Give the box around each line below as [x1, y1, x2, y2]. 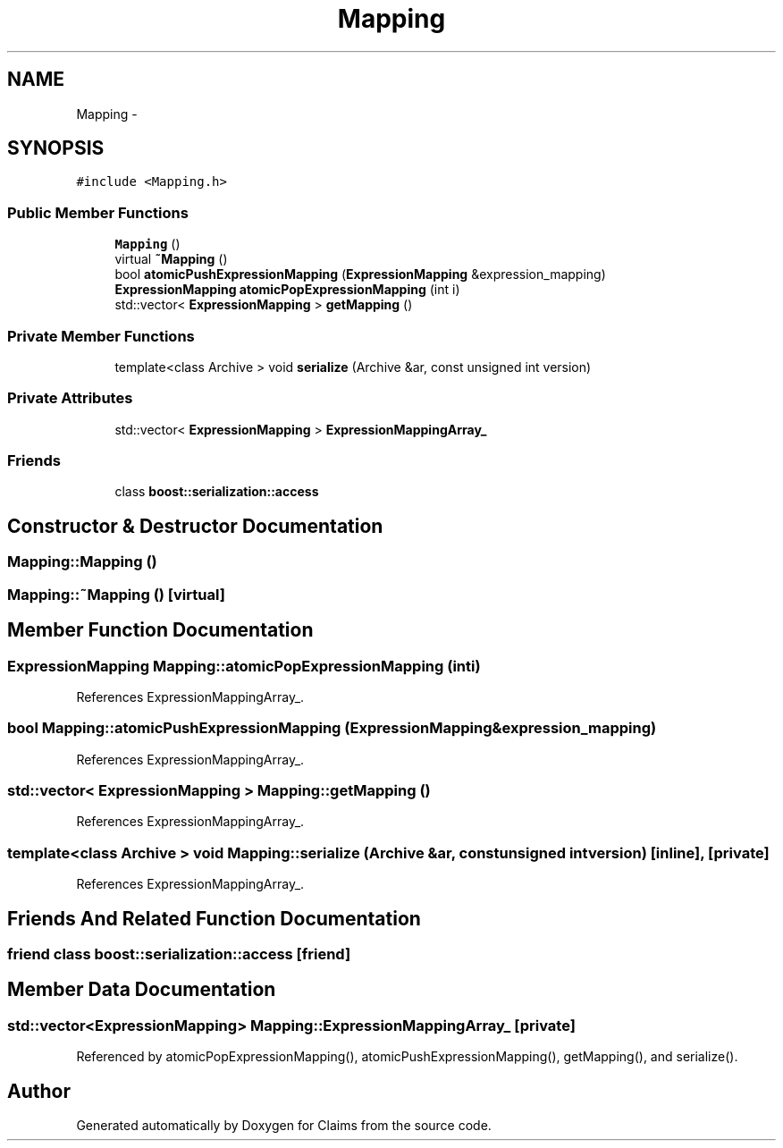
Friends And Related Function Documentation [7, 907, 421, 930]
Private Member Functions [7, 326, 195, 345]
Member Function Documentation [7, 619, 314, 642]
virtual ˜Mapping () [114, 251, 228, 267]
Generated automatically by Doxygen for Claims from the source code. [76, 1118, 492, 1134]
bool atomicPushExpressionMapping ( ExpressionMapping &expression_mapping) [114, 266, 606, 283]
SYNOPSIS [7, 137, 105, 160]
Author [7, 1079, 71, 1102]
